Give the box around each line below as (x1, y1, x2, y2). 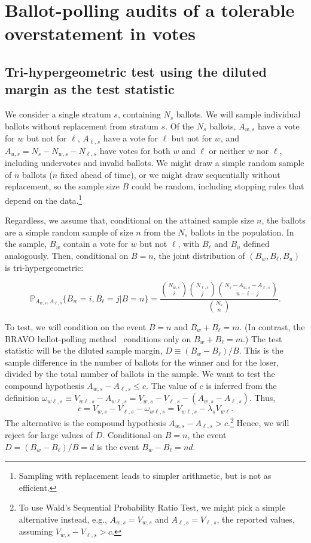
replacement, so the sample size (5, 180, 120, 192)
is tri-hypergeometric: (5, 261, 84, 273)
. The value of (146, 379, 197, 391)
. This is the (239, 344, 283, 357)
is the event (97, 440, 139, 452)
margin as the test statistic (5, 80, 175, 98)
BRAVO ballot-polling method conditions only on (5, 332, 191, 345)
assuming (19, 525, 53, 538)
